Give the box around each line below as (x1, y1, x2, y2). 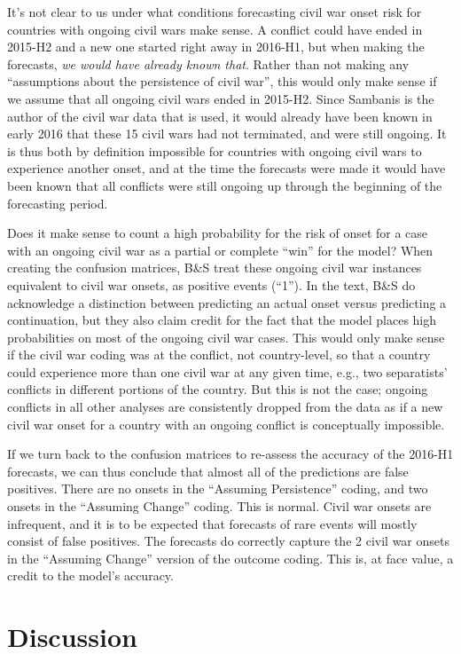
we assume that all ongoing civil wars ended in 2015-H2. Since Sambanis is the (7, 89, 434, 107)
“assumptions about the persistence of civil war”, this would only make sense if (7, 72, 437, 91)
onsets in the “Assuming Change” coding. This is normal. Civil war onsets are (7, 497, 432, 516)
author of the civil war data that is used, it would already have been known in (7, 106, 433, 125)
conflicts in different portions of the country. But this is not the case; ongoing (7, 380, 428, 398)
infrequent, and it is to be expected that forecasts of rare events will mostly (7, 514, 418, 532)
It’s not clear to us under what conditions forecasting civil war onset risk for (7, 3, 422, 20)
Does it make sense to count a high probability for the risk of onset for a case (7, 224, 428, 242)
